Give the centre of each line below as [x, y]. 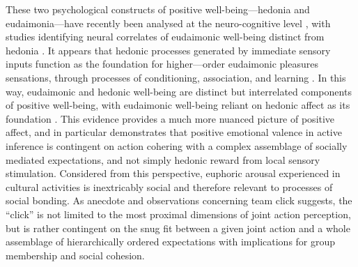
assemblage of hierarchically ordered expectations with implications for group [171, 242]
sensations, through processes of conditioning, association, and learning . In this [176, 77]
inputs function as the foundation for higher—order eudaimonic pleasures [162, 64]
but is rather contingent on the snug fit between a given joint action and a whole [178, 228]
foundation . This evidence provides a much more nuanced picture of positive [170, 118]
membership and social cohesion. [75, 255]
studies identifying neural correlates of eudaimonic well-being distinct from [165, 37]
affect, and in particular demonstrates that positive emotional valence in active [174, 132]
